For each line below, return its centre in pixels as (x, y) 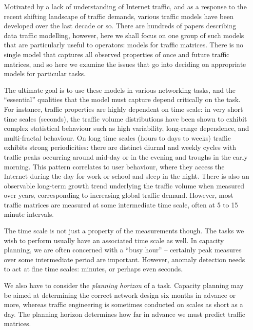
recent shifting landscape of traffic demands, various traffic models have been (119, 16)
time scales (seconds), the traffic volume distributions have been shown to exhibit (126, 118)
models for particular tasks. (45, 73)
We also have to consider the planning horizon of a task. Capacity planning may (124, 285)
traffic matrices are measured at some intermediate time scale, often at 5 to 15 (121, 204)
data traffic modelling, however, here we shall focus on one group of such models (124, 35)
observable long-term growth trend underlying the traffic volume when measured (124, 185)
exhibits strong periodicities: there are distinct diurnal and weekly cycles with (120, 147)
